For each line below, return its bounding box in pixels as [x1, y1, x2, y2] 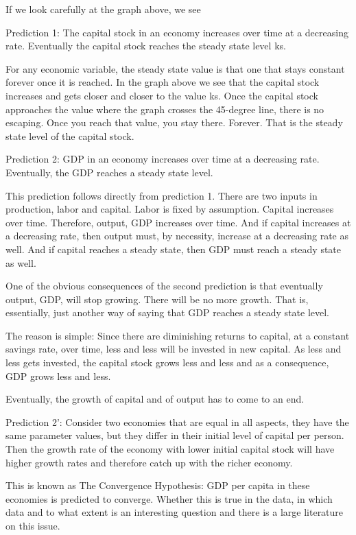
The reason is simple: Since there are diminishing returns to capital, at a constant [5, 328, 350, 342]
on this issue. [5, 519, 60, 532]
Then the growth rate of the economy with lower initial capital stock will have [5, 442, 335, 456]
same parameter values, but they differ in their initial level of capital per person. [5, 428, 344, 442]
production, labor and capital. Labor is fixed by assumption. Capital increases [5, 202, 334, 216]
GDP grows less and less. [5, 368, 111, 383]
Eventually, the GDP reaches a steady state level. [5, 165, 213, 179]
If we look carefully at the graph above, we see [5, 2, 201, 16]
